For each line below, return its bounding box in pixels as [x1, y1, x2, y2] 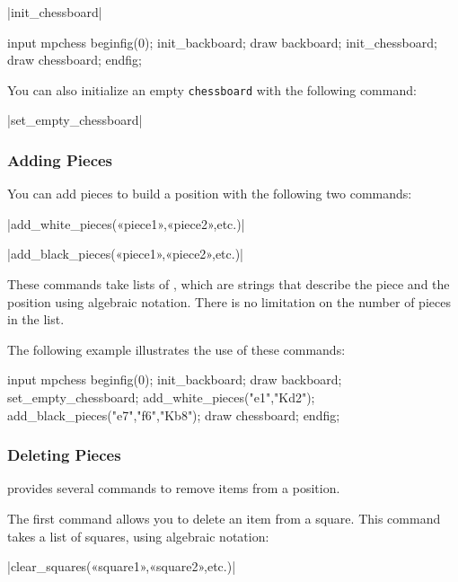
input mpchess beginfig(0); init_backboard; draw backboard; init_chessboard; [7, 32, 437, 51]
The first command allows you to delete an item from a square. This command [7, 509, 441, 527]
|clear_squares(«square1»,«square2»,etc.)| [7, 557, 236, 576]
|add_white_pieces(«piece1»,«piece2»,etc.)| [7, 214, 245, 233]
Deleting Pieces [7, 444, 121, 466]
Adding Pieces [7, 148, 113, 171]
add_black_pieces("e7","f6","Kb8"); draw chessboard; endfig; [7, 405, 340, 424]
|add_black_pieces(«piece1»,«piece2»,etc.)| [7, 244, 243, 263]
